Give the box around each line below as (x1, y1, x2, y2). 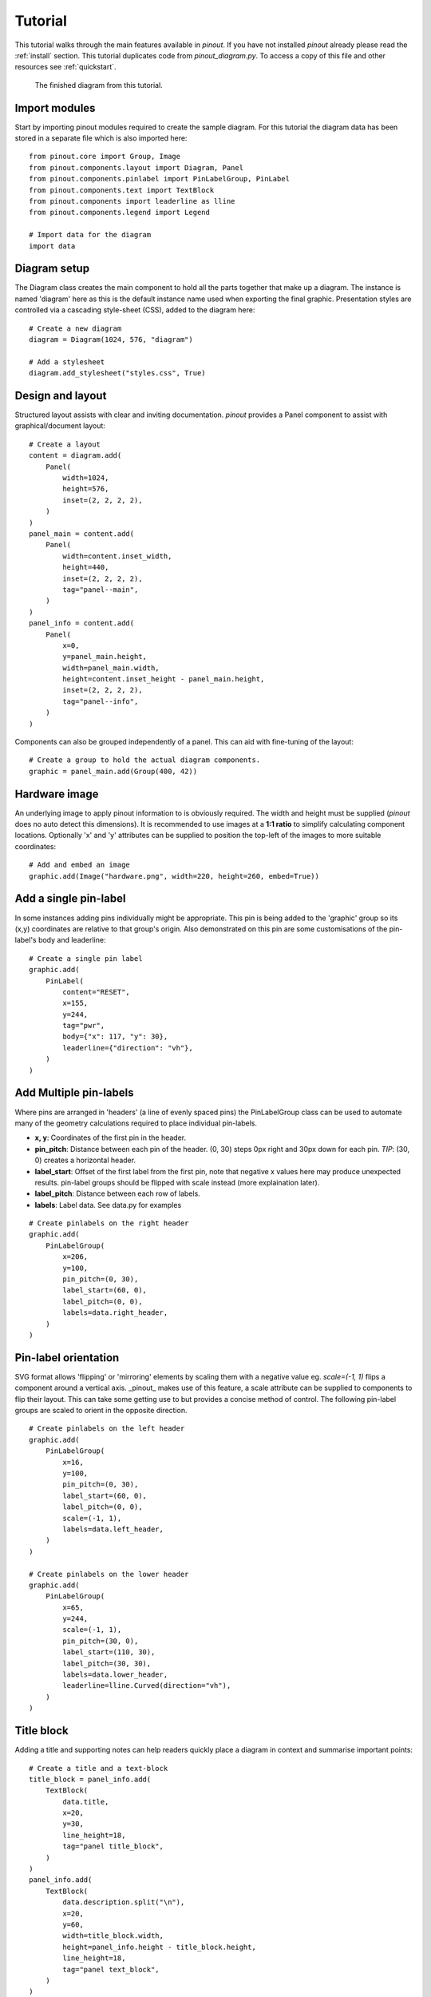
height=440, (62, 563, 109, 572)
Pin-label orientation (14, 1351, 120, 1364)
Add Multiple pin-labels (14, 1086, 134, 1100)
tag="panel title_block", (62, 1842, 164, 1851)
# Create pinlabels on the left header (29, 1424, 185, 1433)
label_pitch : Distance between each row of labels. (34, 1189, 201, 1198)
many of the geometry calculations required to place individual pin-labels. (14, 1118, 258, 1128)
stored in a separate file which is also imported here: (14, 133, 188, 143)
